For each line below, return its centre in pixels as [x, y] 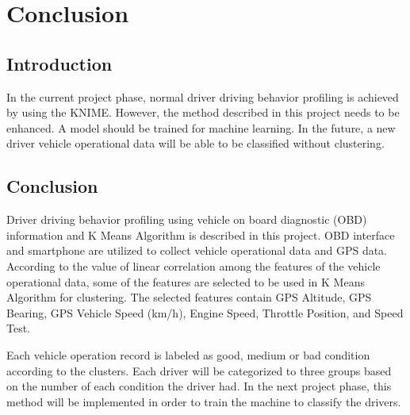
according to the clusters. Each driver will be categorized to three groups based [199, 370]
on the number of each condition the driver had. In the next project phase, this [199, 386]
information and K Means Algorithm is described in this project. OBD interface [201, 234]
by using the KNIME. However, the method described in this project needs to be [203, 112]
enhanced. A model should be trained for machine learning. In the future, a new [201, 127]
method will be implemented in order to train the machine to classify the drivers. [204, 401]
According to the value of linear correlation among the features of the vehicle [194, 265]
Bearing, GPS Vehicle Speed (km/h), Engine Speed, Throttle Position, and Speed [205, 312]
